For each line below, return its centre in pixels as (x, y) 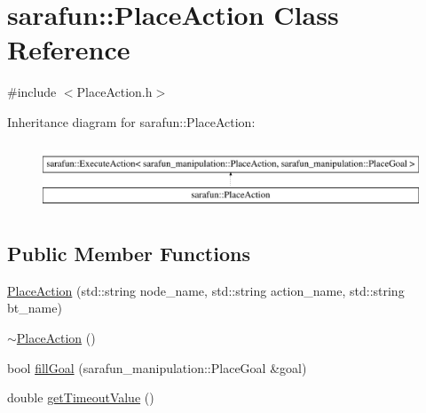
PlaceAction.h (114, 92)
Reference (69, 49)
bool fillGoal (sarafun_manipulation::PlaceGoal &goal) (157, 367)
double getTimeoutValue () (81, 397)
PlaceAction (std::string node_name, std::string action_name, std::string (206, 290)
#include (32, 92)
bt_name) (35, 308)
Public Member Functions (129, 253)
